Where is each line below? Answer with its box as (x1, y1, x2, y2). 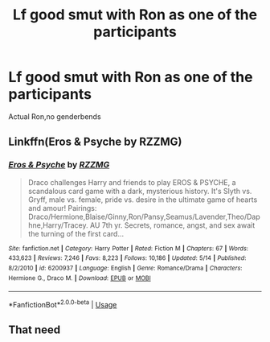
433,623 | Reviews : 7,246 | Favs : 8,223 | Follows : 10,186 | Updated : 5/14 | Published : (8, 254, 247, 262)
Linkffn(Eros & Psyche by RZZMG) (8, 135, 182, 149)
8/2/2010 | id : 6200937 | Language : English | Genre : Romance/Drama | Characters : (8, 264, 243, 272)
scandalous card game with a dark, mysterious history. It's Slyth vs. (27, 186, 252, 196)
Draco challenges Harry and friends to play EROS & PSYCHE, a (27, 177, 236, 187)
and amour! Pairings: (27, 203, 97, 212)
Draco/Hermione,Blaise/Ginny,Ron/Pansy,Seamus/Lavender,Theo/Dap (27, 212, 261, 221)
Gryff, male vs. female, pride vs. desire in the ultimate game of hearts (27, 195, 258, 204)
